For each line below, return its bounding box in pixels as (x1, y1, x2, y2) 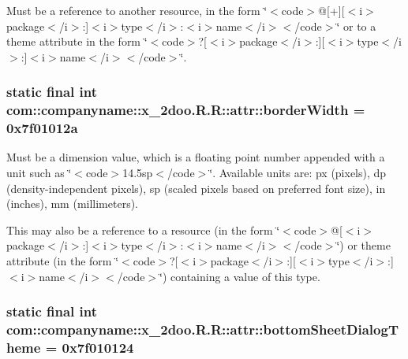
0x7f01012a (6, 118, 78, 138)
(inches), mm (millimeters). (6, 195, 139, 212)
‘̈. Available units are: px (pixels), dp (209, 165, 387, 181)
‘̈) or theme (336, 237, 391, 254)
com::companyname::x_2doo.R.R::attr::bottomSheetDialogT (6, 320, 399, 339)
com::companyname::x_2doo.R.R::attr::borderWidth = (6, 100, 365, 120)
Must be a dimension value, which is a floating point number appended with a (6, 149, 385, 165)
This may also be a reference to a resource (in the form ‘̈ (6, 221, 280, 238)
